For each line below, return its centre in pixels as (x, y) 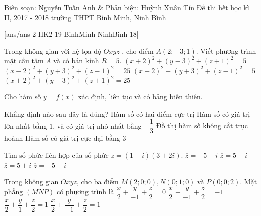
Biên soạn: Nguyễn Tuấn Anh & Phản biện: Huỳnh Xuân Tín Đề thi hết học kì (127, 7)
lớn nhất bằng (26, 125)
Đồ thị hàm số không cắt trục (202, 125)
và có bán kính (76, 61)
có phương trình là (85, 192)
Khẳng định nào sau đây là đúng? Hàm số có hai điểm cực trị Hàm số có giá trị (127, 113)
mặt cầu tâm (24, 61)
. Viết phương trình (226, 50)
